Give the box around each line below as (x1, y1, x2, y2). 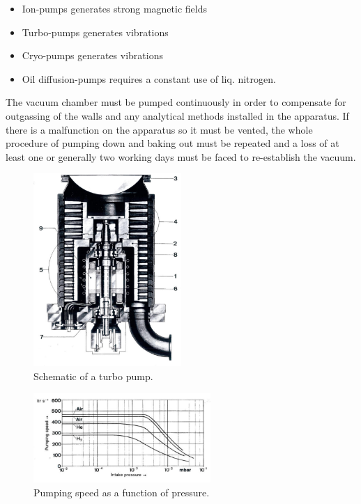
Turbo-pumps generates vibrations (22, 24, 169, 39)
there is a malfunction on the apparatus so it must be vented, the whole (6, 122, 313, 136)
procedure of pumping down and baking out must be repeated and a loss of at (6, 136, 339, 150)
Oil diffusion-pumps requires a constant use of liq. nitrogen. (22, 71, 276, 86)
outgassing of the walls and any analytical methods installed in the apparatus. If (6, 108, 349, 123)
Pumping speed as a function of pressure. (33, 485, 210, 499)
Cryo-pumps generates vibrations (22, 48, 163, 63)
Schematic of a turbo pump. (33, 368, 153, 383)
